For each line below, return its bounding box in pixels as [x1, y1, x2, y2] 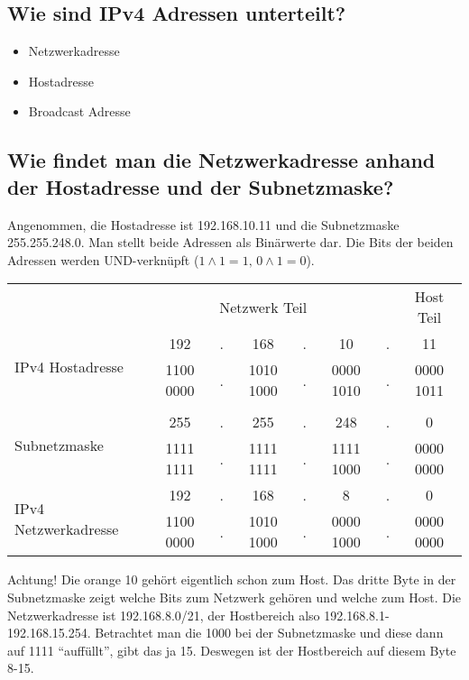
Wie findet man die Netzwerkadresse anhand [7, 146, 436, 174]
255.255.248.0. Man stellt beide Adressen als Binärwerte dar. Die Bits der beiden [7, 233, 454, 252]
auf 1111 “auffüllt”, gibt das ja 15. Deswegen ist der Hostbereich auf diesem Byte [7, 640, 456, 659]
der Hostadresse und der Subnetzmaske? [7, 172, 394, 200]
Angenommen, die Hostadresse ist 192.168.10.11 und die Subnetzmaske [7, 215, 400, 234]
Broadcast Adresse [28, 102, 131, 121]
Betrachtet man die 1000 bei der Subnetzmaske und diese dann [95, 623, 444, 642]
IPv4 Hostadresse [14, 356, 124, 378]
